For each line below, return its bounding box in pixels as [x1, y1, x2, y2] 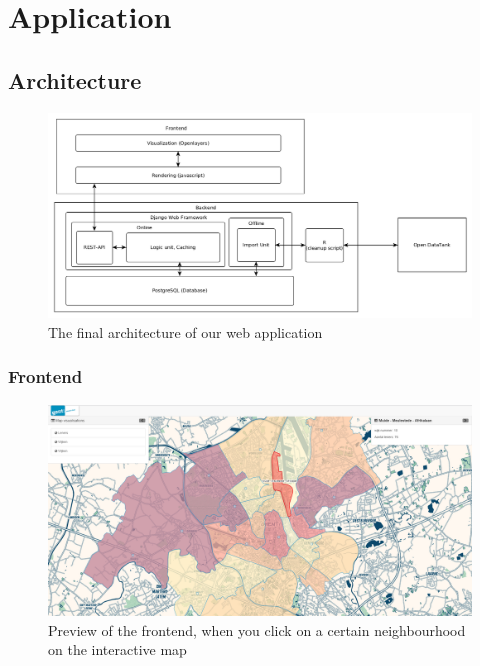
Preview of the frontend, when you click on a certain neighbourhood [48, 619, 466, 640]
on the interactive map [48, 639, 187, 660]
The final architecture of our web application [48, 321, 323, 342]
